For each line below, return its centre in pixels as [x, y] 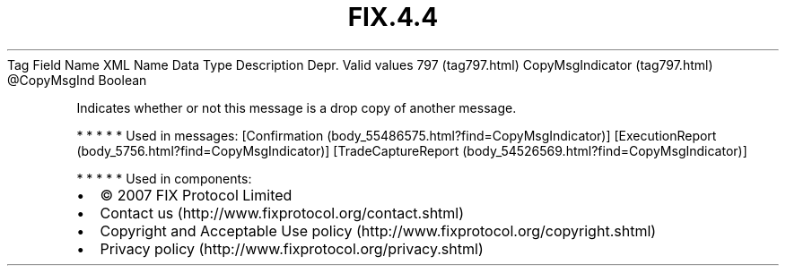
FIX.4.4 [393, 17]
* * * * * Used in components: [164, 178]
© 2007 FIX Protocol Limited [196, 195]
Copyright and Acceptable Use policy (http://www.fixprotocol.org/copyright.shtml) [378, 230]
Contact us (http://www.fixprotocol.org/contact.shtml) [282, 213]
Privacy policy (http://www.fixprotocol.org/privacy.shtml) [292, 248]
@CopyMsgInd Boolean [77, 80]
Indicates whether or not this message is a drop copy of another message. [297, 107]
